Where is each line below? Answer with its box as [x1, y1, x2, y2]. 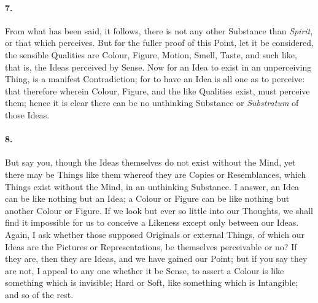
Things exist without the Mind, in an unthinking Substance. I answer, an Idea [5, 180, 300, 193]
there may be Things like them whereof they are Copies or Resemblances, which [5, 167, 306, 180]
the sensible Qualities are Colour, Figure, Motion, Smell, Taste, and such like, [5, 48, 297, 61]
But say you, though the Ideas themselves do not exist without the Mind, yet [5, 156, 296, 169]
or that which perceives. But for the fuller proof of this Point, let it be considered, [5, 36, 314, 49]
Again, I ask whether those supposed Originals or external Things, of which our [5, 228, 304, 240]
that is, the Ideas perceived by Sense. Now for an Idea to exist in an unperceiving [5, 60, 312, 73]
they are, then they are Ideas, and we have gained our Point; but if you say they [5, 252, 308, 265]
